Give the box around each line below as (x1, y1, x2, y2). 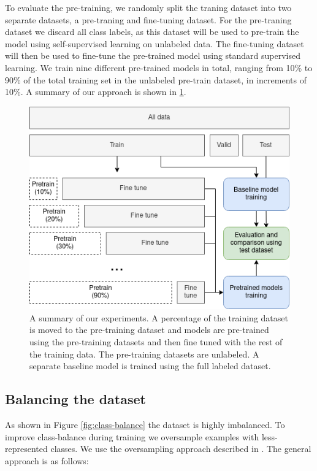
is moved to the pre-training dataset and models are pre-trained (29, 323, 269, 336)
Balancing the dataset (5, 389, 146, 408)
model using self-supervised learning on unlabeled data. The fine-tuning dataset (5, 37, 304, 50)
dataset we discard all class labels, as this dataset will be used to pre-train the (5, 25, 299, 38)
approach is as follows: (5, 454, 89, 467)
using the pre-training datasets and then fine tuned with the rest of (29, 335, 283, 348)
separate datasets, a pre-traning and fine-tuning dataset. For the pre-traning (5, 13, 292, 26)
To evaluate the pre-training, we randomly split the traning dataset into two (5, 1, 292, 13)
